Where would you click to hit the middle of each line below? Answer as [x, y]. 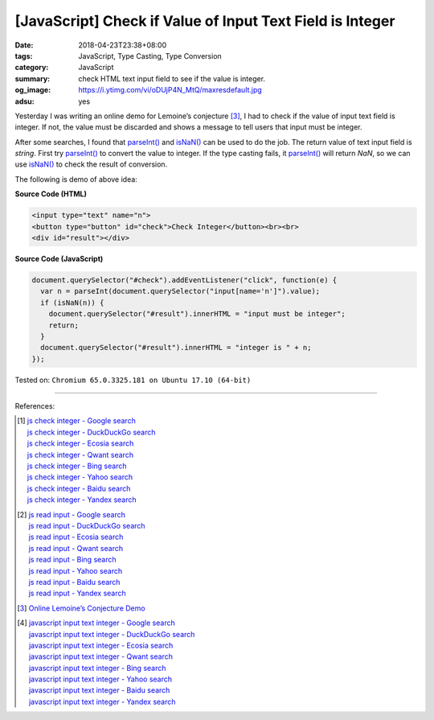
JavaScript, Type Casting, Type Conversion [150, 56]
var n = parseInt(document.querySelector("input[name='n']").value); [180, 291]
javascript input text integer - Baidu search [99, 690]
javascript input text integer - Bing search [97, 668]
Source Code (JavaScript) [59, 258]
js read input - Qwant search [76, 548]
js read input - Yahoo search [76, 570]
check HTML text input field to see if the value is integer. [172, 78]
